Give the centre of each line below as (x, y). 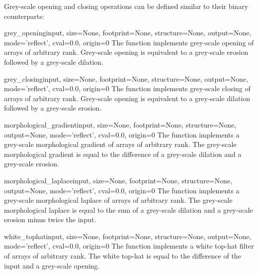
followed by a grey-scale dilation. (54, 62)
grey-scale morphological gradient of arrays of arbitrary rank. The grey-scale (120, 144)
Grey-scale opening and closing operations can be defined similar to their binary (126, 6)
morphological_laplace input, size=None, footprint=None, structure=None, (118, 180)
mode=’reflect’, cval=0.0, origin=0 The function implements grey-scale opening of (129, 42)
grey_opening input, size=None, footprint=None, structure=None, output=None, (128, 33)
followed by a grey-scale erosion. (53, 108)
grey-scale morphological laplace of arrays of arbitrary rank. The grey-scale (118, 200)
